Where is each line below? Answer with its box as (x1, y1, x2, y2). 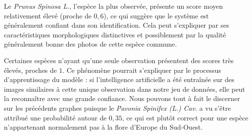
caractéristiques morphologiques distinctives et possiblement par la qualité (4, 29, 226, 39)
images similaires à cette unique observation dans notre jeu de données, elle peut (4, 84, 245, 94)
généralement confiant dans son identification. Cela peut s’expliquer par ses (4, 20, 229, 30)
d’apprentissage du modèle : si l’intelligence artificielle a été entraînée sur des (4, 74, 234, 84)
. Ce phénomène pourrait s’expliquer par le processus (62, 65, 221, 75)
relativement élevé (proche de (4, 10, 92, 20)
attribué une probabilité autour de (4, 112, 107, 122)
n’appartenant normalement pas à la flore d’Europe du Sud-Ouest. (4, 122, 203, 132)
